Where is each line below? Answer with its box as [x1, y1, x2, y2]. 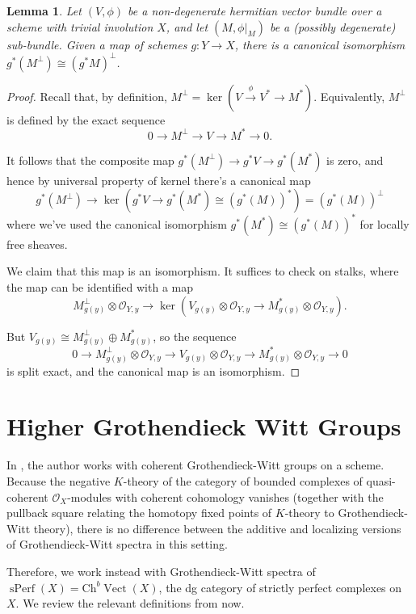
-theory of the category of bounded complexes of [123, 472, 363, 489]
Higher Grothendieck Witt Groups [6, 410, 401, 443]
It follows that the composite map [6, 151, 174, 168]
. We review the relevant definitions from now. [15, 595, 245, 612]
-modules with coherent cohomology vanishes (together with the [67, 488, 384, 505]
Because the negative [6, 472, 111, 489]
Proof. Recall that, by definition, [6, 87, 167, 104]
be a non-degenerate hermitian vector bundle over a [128, 2, 382, 19]
